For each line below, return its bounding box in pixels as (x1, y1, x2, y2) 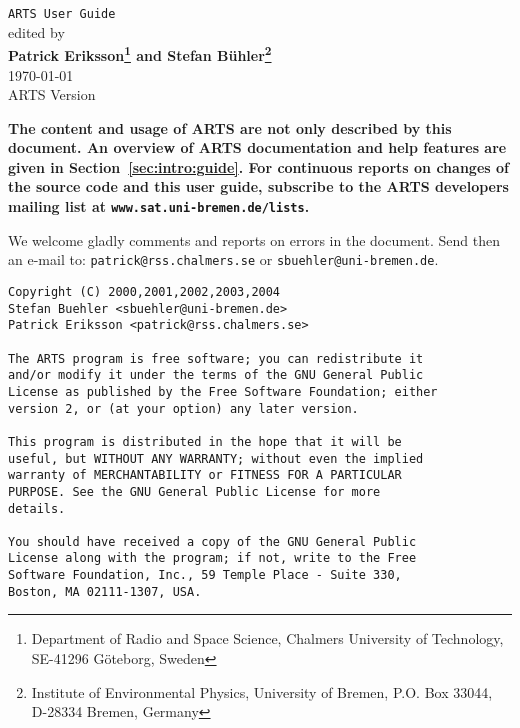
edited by (8, 21, 65, 42)
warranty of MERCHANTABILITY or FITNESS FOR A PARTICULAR (8, 468, 402, 483)
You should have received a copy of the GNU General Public (8, 534, 417, 549)
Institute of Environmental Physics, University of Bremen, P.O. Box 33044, (31, 681, 493, 702)
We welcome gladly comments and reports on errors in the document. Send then (8, 229, 500, 250)
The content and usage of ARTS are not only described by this (8, 117, 452, 138)
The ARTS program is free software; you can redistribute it (8, 351, 424, 366)
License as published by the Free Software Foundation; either (8, 384, 438, 399)
